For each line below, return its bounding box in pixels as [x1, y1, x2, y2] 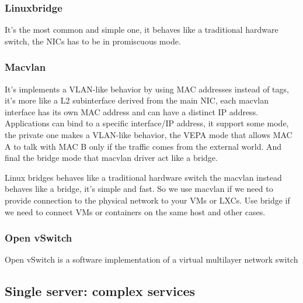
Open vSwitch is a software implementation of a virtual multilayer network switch [5, 253, 298, 266]
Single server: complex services [5, 282, 196, 300]
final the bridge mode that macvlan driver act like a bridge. [5, 151, 218, 164]
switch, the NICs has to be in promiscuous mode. [5, 35, 181, 47]
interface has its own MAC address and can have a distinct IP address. [5, 105, 259, 118]
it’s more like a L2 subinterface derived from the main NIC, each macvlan [5, 94, 269, 106]
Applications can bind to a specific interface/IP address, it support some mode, [5, 117, 289, 129]
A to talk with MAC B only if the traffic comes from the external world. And [5, 140, 282, 152]
